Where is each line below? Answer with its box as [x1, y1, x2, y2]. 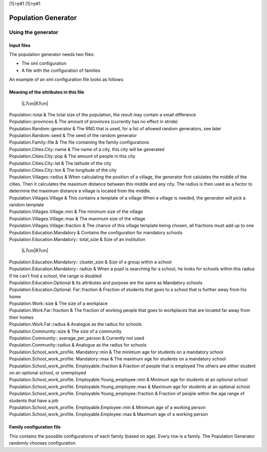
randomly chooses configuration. [9, 440, 77, 446]
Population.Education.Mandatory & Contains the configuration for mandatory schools [9, 229, 182, 235]
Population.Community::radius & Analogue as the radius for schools [9, 342, 147, 348]
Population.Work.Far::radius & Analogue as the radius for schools [9, 321, 142, 327]
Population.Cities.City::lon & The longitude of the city [9, 167, 117, 173]
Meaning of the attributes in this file [9, 89, 85, 95]
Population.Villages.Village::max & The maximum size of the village [9, 215, 145, 221]
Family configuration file [9, 424, 61, 430]
